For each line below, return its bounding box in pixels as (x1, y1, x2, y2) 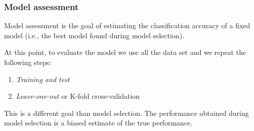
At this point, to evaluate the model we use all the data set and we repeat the (4, 47, 246, 57)
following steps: (4, 57, 52, 67)
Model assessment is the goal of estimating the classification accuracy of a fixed (4, 20, 250, 31)
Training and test (16, 74, 70, 84)
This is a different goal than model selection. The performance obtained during (4, 107, 249, 118)
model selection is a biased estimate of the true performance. (4, 117, 193, 128)
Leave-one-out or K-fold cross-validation (16, 91, 140, 101)
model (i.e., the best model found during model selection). (4, 30, 185, 40)
